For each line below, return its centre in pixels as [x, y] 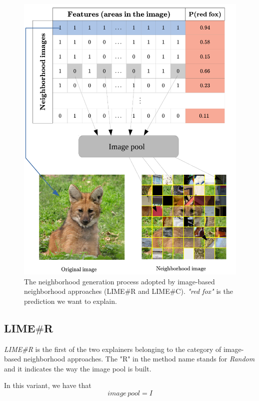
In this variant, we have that [48, 385]
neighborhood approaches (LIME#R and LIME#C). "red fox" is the [128, 291]
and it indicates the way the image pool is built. [78, 368]
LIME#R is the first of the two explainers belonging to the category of [113, 349]
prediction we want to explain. [70, 301]
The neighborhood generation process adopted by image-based [119, 281]
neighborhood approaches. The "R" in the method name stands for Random [139, 359]
